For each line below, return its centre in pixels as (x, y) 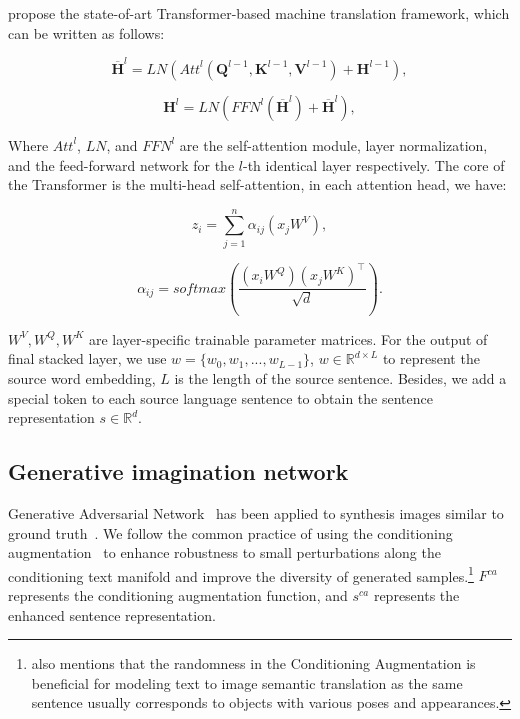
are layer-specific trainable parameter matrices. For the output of (288, 338)
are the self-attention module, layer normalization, (333, 144)
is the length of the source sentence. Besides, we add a (340, 377)
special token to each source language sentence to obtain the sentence (220, 397)
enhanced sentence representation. (112, 614)
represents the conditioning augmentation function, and (178, 594)
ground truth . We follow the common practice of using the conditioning (230, 532)
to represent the (431, 358)
